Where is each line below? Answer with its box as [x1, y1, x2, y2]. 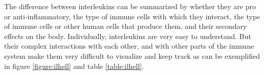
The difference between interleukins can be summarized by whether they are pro [4, 1, 256, 11]
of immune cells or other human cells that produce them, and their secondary [4, 21, 247, 31]
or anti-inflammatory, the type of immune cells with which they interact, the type [4, 11, 260, 21]
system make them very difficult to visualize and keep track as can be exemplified [4, 50, 260, 61]
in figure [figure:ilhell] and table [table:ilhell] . [4, 60, 144, 71]
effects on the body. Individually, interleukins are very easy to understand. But [4, 30, 251, 41]
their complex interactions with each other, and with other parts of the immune [4, 41, 254, 51]
